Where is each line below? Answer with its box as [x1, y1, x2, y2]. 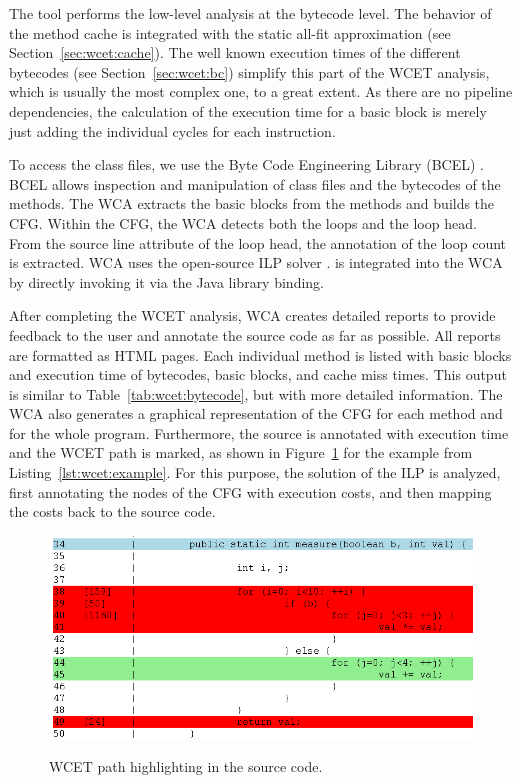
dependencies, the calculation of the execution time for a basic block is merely [9, 100, 487, 121]
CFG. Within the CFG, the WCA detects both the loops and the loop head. [9, 212, 477, 233]
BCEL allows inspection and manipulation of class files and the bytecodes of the [9, 173, 501, 194]
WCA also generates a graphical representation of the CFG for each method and [9, 403, 503, 424]
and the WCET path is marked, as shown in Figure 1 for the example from [9, 442, 473, 463]
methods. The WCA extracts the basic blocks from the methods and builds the [9, 193, 495, 214]
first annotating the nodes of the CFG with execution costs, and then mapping [9, 481, 492, 502]
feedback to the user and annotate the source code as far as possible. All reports [9, 324, 501, 345]
